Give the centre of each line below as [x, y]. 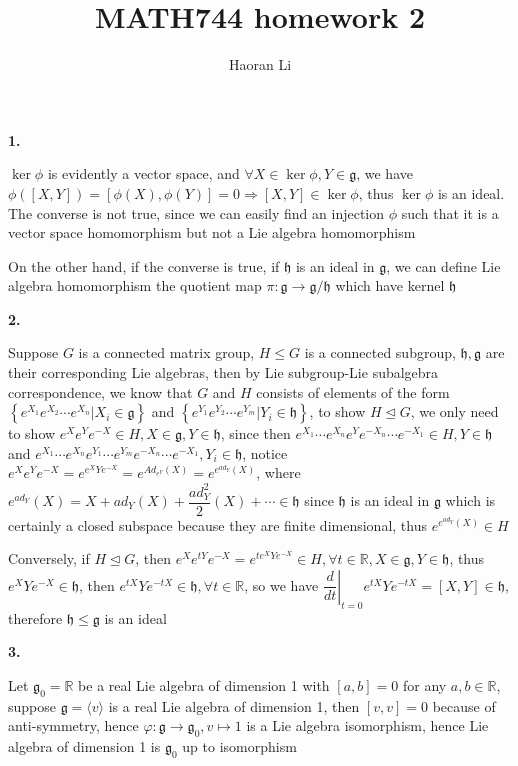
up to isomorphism [239, 745]
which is [470, 500]
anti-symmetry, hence [73, 725]
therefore [35, 617]
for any [424, 684]
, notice [265, 452]
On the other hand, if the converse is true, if [144, 265]
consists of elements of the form [353, 391]
